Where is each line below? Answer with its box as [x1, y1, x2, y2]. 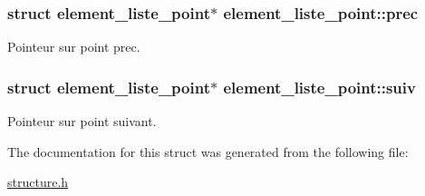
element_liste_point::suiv [223, 75, 416, 98]
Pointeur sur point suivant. [7, 112, 157, 131]
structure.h [7, 172, 69, 191]
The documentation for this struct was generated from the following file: [7, 142, 409, 161]
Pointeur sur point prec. [7, 37, 140, 56]
